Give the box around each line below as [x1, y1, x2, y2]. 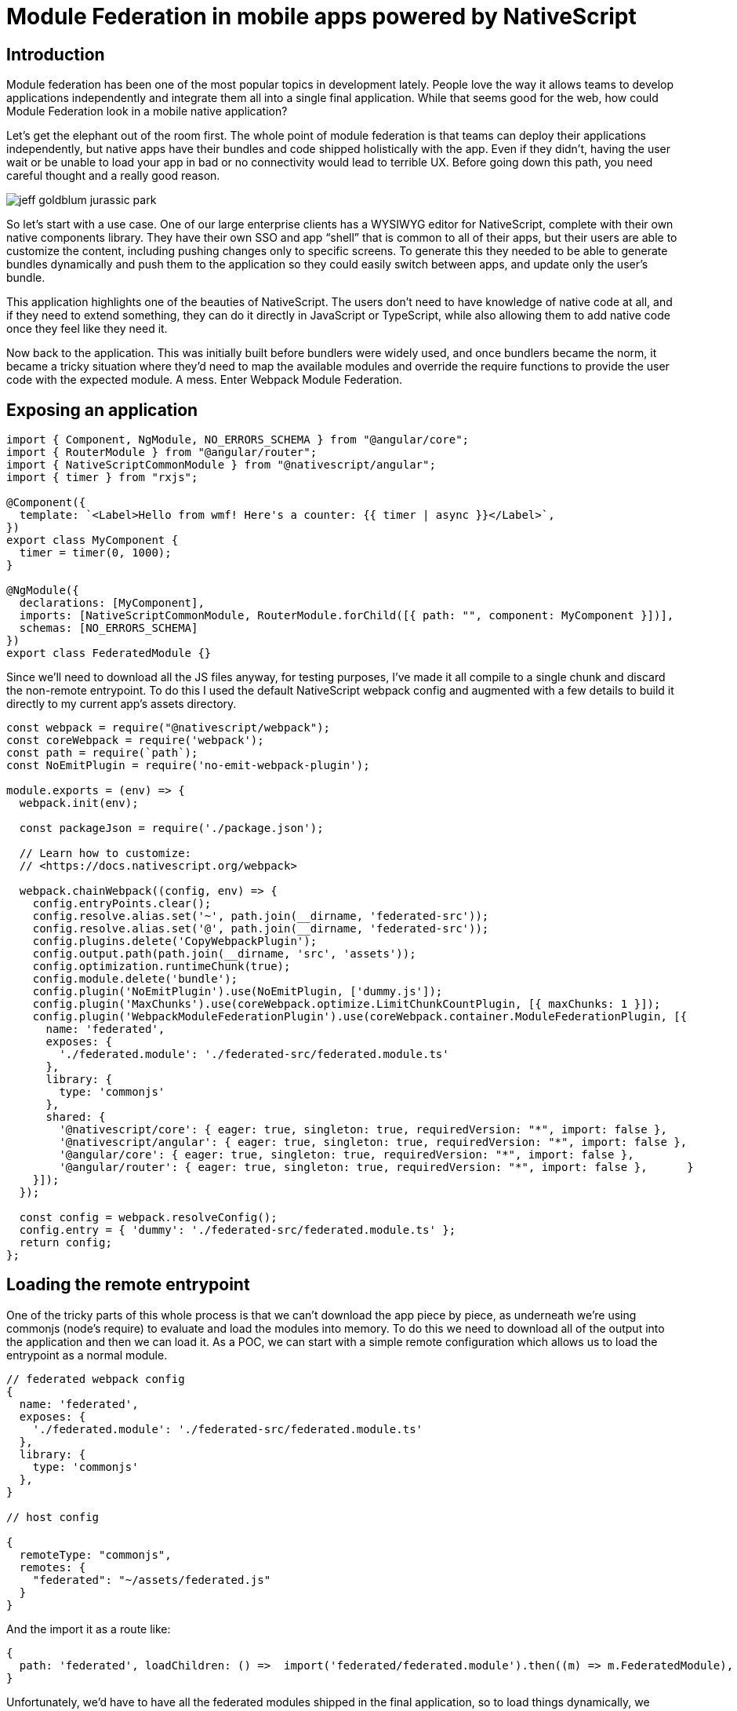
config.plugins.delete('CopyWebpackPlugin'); [32, 935, 318, 948]
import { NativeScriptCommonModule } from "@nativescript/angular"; [6, 458, 436, 472]
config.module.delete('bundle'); [32, 972, 238, 986]
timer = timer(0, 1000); [19, 546, 172, 560]
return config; [19, 1236, 112, 1250]
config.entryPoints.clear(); [32, 897, 212, 910]
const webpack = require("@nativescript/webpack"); [6, 721, 331, 735]
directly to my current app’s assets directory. [6, 697, 237, 711]
